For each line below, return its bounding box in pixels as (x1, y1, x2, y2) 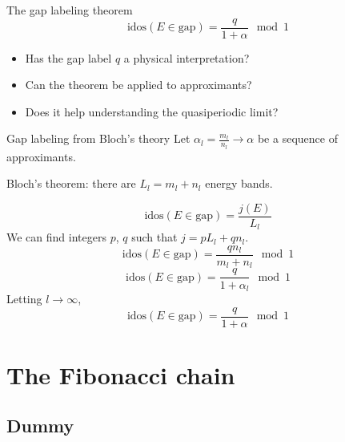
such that (131, 229, 178, 245)
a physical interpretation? (123, 49, 250, 66)
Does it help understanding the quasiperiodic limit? (25, 103, 279, 120)
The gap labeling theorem (6, 2, 133, 18)
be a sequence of (257, 130, 338, 147)
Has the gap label (25, 49, 112, 66)
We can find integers (6, 229, 106, 245)
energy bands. (205, 175, 273, 192)
